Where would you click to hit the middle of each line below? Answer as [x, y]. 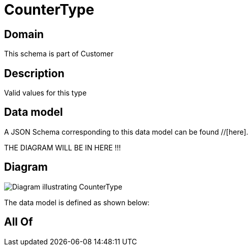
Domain [24, 34]
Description [34, 73]
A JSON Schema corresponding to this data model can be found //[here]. [126, 132]
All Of [19, 222]
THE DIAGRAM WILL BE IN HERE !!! [62, 147]
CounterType [49, 10]
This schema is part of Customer [59, 54]
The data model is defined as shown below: [77, 202]
